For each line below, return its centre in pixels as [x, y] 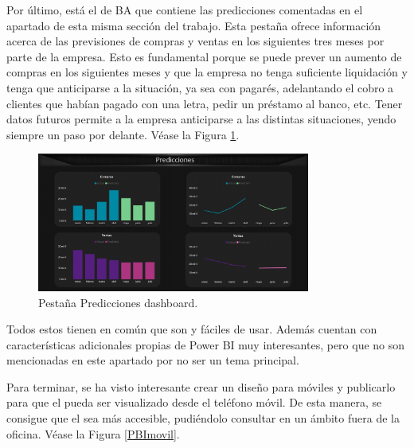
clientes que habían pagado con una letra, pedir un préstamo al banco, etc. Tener [205, 103]
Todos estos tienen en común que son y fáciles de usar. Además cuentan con [192, 329]
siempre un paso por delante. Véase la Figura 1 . [123, 134]
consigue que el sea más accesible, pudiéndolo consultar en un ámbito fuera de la [203, 418]
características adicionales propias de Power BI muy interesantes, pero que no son [206, 344]
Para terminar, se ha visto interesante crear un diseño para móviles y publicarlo [201, 386]
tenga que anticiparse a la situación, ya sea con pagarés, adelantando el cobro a [200, 87]
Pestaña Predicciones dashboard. [118, 302]
